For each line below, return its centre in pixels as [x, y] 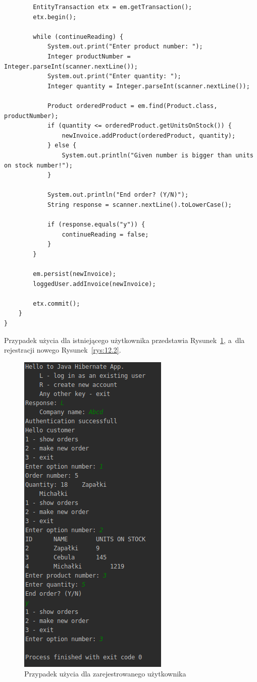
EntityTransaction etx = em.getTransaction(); [113, 7]
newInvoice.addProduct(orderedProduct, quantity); [149, 135]
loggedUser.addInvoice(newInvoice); [94, 284]
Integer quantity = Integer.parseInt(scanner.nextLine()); [148, 86]
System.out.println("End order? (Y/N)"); [118, 195]
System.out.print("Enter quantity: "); [114, 76]
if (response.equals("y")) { [96, 225]
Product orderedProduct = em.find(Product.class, [132, 106]
